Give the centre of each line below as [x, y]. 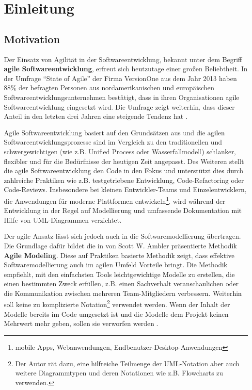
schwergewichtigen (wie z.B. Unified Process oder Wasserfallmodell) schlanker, [120, 151]
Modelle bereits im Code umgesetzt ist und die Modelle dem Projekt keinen [116, 314]
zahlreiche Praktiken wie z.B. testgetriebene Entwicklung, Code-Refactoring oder [124, 180]
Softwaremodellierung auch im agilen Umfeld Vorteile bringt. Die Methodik [116, 265]
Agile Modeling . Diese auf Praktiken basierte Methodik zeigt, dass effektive [119, 255]
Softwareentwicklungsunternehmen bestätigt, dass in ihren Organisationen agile [122, 97]
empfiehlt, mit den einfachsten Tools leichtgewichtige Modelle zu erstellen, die [119, 274]
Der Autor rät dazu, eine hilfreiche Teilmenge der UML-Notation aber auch [127, 363]
